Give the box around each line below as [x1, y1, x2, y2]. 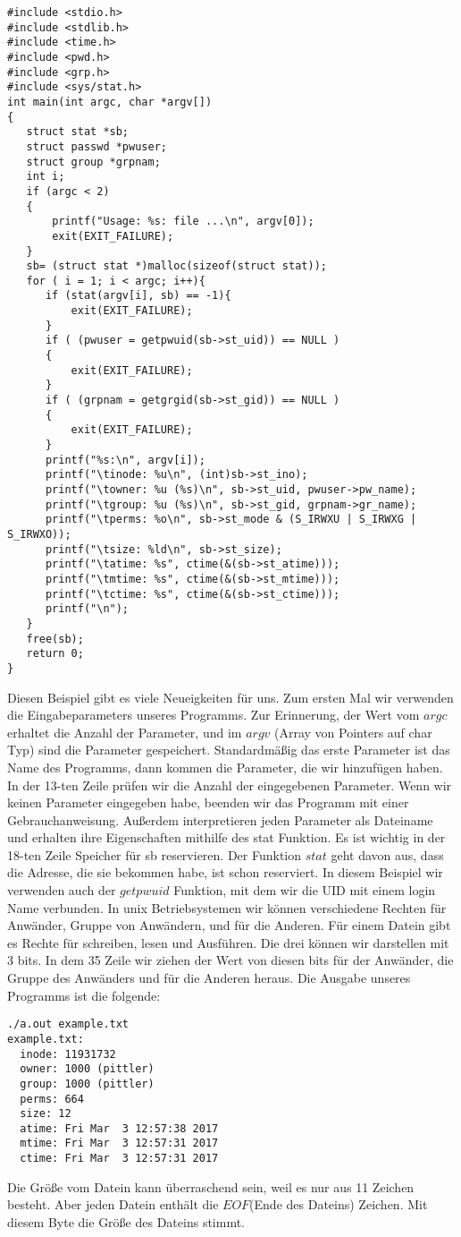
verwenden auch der [7, 881, 116, 900]
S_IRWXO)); [7, 527, 71, 541]
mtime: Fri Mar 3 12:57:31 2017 [20, 1137, 219, 1150]
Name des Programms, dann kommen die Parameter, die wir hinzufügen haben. [7, 757, 443, 776]
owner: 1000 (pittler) [20, 1062, 155, 1076]
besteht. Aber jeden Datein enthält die [7, 1195, 219, 1214]
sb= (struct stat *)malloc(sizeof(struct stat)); [26, 260, 327, 273]
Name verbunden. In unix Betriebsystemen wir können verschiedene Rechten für [7, 898, 447, 917]
